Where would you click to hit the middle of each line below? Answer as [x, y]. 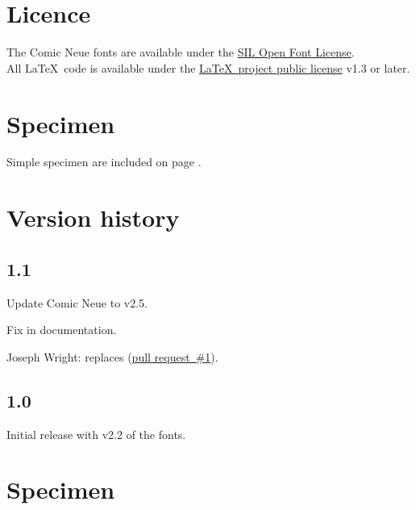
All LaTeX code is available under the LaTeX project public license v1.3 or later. [208, 67]
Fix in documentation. [62, 330]
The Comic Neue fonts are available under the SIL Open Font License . [181, 52]
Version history [93, 217]
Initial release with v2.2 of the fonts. [96, 434]
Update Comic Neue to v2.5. [77, 302]
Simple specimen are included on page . [104, 162]
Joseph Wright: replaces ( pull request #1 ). [112, 356]
